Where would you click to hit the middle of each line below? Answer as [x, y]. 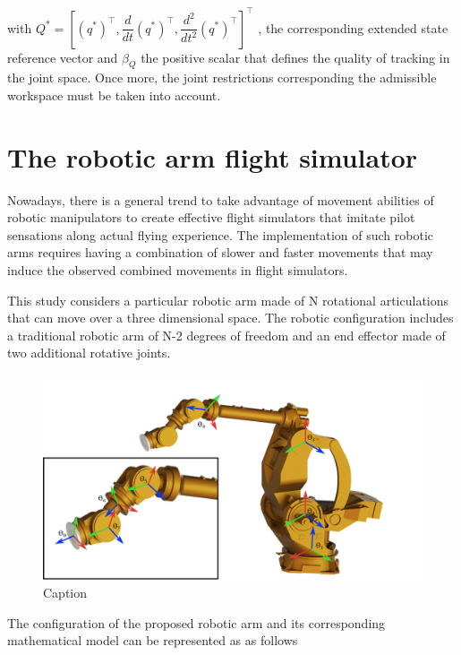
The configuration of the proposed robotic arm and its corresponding [196, 622]
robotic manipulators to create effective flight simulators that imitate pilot [211, 217]
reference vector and [63, 57]
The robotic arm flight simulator [213, 156]
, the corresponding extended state [353, 27]
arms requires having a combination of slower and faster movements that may [220, 252]
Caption [65, 592]
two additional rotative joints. [89, 353]
